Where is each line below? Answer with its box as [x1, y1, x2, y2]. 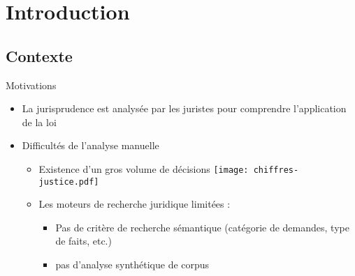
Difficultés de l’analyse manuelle [22, 138, 159, 153]
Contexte [6, 45, 73, 66]
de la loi [22, 114, 57, 129]
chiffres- [253, 164, 299, 175]
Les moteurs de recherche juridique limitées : [38, 197, 231, 211]
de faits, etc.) [55, 233, 112, 248]
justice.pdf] [38, 176, 99, 187]
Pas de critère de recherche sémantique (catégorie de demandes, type [55, 220, 349, 234]
